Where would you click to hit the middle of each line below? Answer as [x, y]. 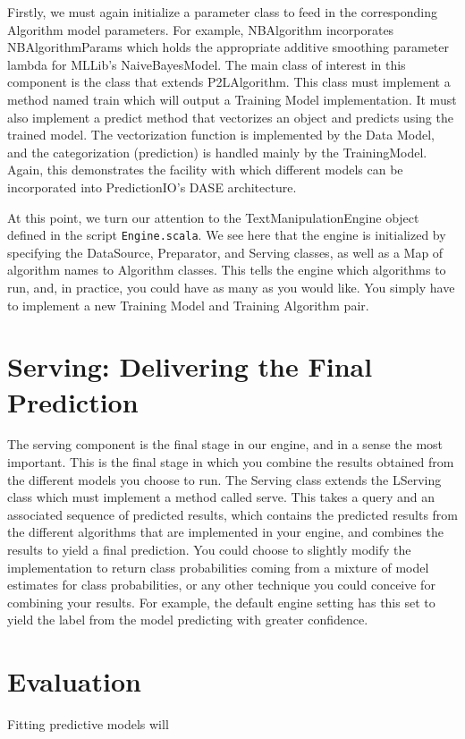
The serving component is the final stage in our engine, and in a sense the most [225, 444]
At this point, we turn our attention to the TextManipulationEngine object [213, 217]
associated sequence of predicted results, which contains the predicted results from [232, 514]
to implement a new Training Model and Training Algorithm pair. [188, 305]
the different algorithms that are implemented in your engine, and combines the [225, 532]
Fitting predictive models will [88, 724]
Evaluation [74, 681]
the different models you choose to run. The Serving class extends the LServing [224, 479]
